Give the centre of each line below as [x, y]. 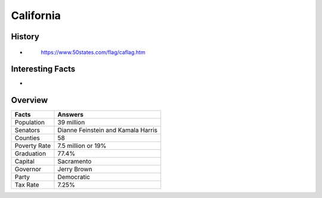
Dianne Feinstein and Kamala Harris [108, 130]
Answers [70, 115]
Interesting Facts [43, 69]
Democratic [74, 177]
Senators [27, 130]
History [25, 37]
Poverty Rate [33, 146]
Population [30, 122]
